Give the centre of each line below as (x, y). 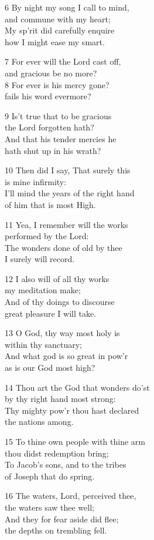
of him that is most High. (50, 204)
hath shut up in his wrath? (53, 150)
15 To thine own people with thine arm (75, 441)
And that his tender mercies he (61, 138)
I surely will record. (40, 259)
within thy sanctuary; (43, 344)
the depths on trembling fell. (56, 530)
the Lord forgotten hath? (49, 127)
